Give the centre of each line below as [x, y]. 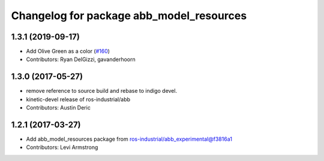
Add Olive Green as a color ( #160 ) [68, 51]
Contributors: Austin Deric [58, 108]
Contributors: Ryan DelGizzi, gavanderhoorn [81, 59]
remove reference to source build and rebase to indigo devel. [101, 91]
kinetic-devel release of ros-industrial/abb [78, 99]
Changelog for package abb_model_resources [129, 16]
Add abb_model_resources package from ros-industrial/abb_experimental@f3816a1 [129, 139]
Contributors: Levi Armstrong [62, 147]
